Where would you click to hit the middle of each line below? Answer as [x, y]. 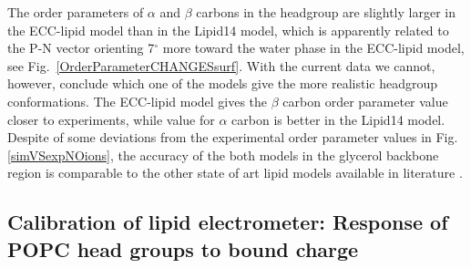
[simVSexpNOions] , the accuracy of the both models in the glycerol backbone [223, 155]
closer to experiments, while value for [111, 119]
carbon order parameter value [365, 101]
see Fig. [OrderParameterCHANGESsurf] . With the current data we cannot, [221, 65]
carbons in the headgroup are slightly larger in [326, 12]
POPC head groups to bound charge [183, 248]
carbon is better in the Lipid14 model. [338, 119]
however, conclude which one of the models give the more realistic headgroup [222, 83]
